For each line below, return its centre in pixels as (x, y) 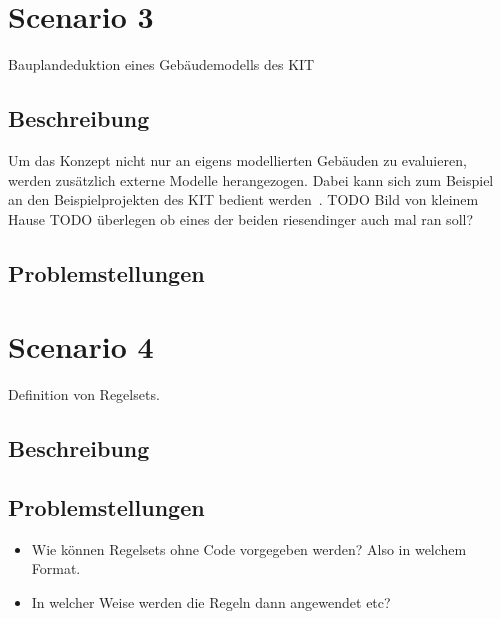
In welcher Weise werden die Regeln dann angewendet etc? (211, 601)
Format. (56, 568)
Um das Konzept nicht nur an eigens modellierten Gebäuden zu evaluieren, (237, 159)
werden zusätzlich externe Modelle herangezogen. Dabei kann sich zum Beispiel (251, 179)
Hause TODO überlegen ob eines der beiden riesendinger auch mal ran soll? (241, 218)
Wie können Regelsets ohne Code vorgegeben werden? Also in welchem (249, 548)
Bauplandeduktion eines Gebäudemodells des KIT (161, 64)
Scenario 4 (81, 346)
